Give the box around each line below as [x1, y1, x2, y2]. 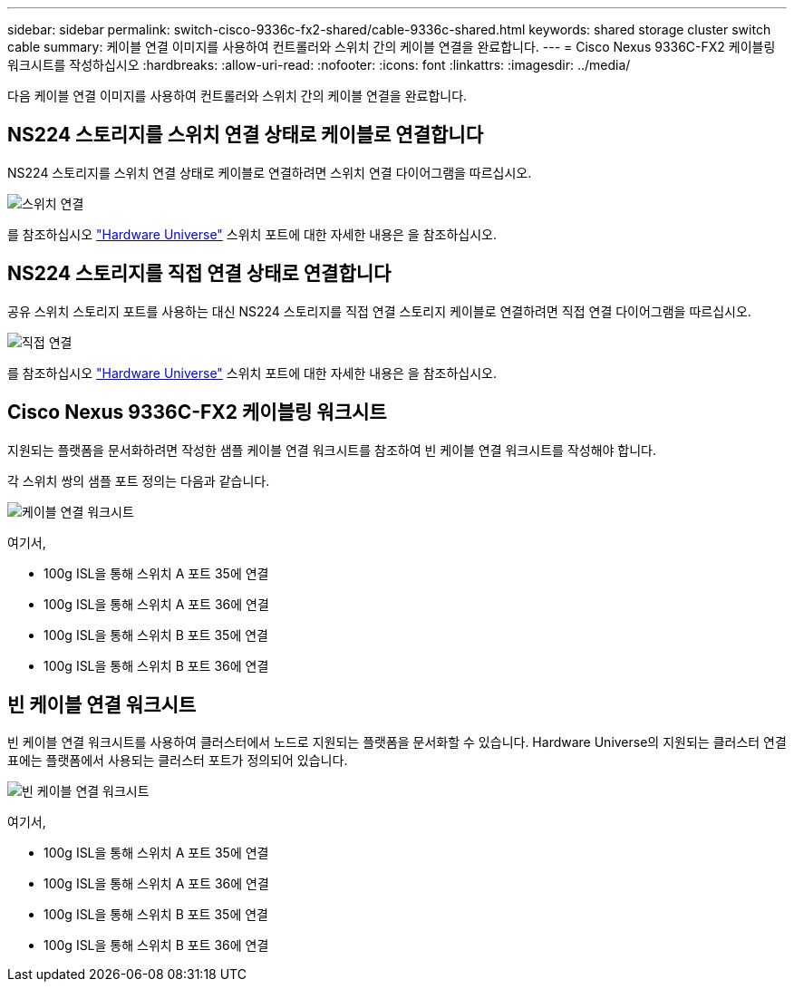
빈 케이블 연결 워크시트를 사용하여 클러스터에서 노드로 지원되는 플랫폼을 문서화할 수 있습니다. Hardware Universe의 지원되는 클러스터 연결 [7, 734, 787, 751]
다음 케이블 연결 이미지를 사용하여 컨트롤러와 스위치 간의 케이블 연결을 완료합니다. [7, 88, 468, 103]
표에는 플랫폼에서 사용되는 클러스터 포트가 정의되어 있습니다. [7, 752, 348, 769]
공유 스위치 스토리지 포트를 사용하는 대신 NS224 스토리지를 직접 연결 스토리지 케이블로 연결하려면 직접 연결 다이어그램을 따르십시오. [7, 303, 751, 319]
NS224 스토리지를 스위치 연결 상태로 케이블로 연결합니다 [7, 123, 483, 147]
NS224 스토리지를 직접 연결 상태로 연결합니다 [7, 262, 392, 286]
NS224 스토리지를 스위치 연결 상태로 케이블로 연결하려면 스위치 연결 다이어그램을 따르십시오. [7, 164, 532, 180]
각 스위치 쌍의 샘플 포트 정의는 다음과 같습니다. [7, 472, 270, 489]
